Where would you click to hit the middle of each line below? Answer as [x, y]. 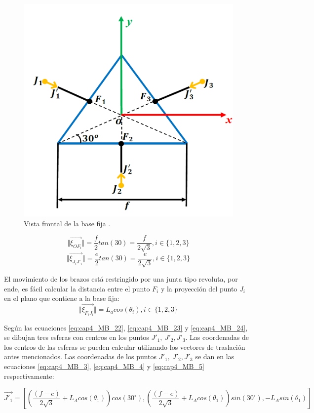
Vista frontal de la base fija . [67, 223]
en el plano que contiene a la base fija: [62, 298]
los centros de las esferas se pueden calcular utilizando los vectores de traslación [125, 347]
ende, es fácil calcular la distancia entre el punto [77, 288]
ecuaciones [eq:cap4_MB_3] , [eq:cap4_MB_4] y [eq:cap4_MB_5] [104, 366]
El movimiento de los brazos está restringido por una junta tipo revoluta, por [121, 279]
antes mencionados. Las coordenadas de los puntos [80, 356]
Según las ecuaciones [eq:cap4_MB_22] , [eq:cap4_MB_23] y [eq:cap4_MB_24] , [126, 327]
